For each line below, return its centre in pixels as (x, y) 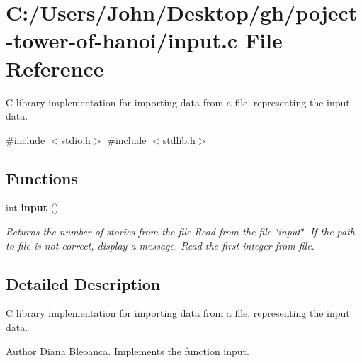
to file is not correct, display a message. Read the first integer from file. (160, 245)
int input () (32, 207)
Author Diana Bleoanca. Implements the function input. (128, 351)
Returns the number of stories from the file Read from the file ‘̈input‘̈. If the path (180, 231)
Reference (55, 68)
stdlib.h (179, 139)
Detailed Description (83, 283)
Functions (42, 178)
